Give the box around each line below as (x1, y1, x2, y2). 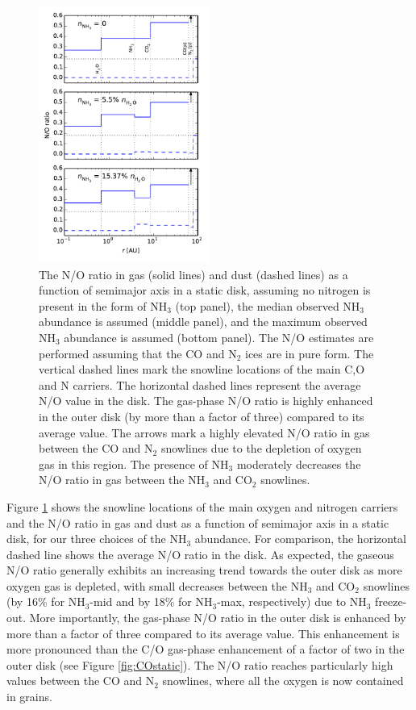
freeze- (375, 593, 407, 610)
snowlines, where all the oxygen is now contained (162, 672, 404, 689)
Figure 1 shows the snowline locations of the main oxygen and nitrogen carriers (6, 498, 398, 515)
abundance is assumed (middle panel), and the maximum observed (39, 313, 368, 330)
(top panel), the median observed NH (175, 297, 360, 314)
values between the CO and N (6, 672, 155, 689)
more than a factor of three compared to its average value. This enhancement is (6, 624, 400, 641)
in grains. (6, 688, 52, 705)
